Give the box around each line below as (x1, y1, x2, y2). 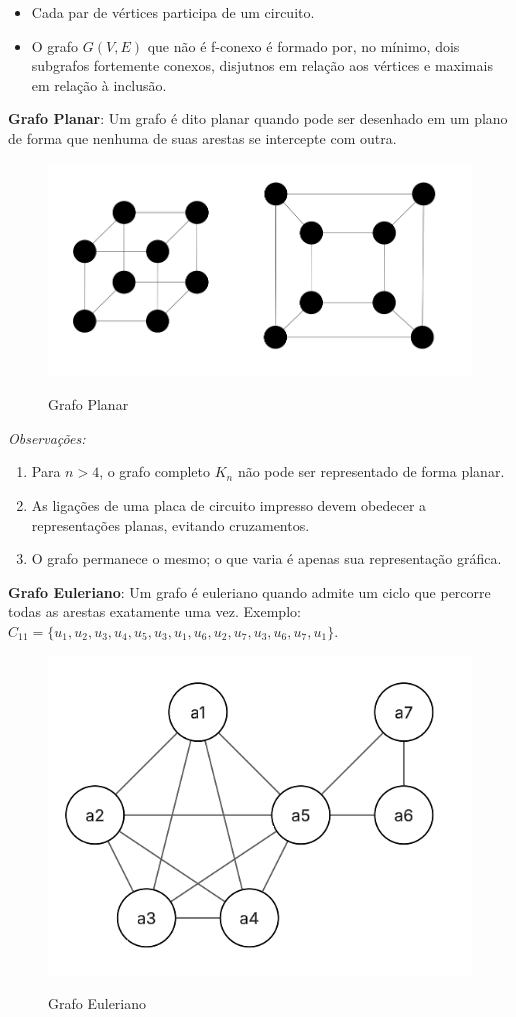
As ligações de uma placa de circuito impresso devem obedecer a (31, 494, 427, 515)
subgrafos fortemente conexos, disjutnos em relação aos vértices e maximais (31, 55, 493, 76)
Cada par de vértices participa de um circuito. (31, 2, 315, 22)
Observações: (8, 427, 86, 448)
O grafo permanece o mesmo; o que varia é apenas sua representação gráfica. (31, 548, 502, 569)
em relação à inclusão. (31, 74, 167, 95)
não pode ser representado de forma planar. (237, 461, 505, 482)
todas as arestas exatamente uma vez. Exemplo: (8, 601, 301, 622)
